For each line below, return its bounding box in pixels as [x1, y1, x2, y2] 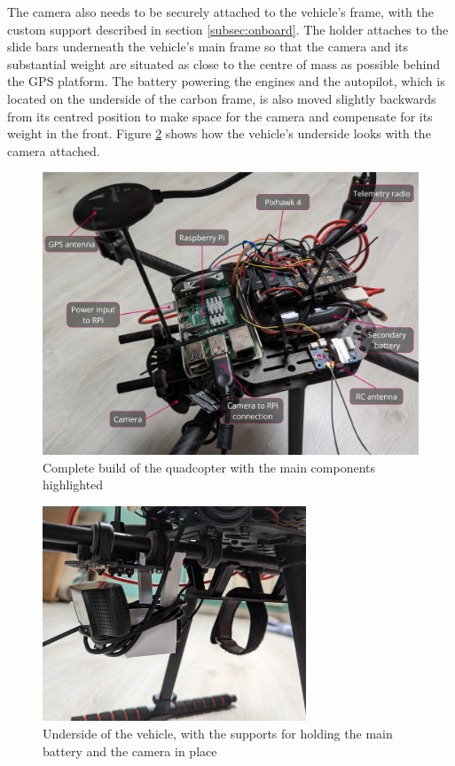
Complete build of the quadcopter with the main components [43, 457, 376, 476]
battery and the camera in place [43, 741, 217, 760]
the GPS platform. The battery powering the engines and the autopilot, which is [7, 72, 445, 90]
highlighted [43, 475, 104, 494]
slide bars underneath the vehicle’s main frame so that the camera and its [7, 37, 409, 56]
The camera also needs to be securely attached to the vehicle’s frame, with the [7, 3, 435, 20]
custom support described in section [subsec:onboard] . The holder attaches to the [7, 20, 449, 38]
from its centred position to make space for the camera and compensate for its [7, 106, 433, 125]
